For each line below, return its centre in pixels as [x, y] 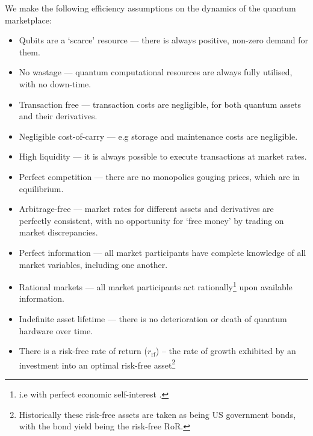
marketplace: [28, 20]
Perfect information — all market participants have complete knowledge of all [163, 252]
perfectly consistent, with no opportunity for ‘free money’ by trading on [151, 220]
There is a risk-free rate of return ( [83, 351]
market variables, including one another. [93, 264]
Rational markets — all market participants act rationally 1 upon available [156, 286]
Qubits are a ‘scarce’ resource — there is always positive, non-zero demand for [163, 40]
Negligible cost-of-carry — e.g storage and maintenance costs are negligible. [158, 136]
